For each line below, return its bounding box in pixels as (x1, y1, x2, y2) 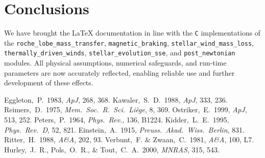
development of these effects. (4, 77, 93, 88)
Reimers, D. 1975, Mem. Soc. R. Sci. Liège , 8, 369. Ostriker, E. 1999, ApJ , (4, 104, 247, 115)
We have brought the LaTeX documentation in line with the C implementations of (4, 27, 261, 38)
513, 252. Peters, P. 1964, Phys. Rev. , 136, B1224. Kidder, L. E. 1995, (4, 114, 229, 125)
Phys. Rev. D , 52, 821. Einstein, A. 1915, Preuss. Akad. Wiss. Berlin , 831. (4, 124, 245, 135)
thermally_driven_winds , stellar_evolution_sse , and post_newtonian (4, 47, 235, 58)
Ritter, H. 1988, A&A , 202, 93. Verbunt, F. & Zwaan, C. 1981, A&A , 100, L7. (4, 134, 254, 145)
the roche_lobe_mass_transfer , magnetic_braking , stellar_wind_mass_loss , (4, 37, 254, 48)
